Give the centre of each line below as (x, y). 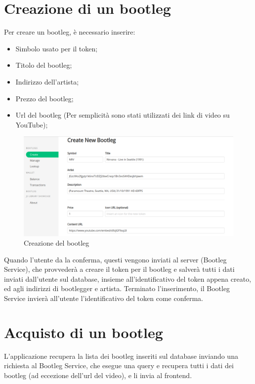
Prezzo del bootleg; (44, 98)
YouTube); (32, 124)
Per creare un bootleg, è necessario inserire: (70, 32)
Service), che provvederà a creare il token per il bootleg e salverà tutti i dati (119, 269)
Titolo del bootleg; (44, 65)
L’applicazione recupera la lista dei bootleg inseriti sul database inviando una (121, 356)
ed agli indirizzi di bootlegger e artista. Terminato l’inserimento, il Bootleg (117, 288)
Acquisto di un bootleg (84, 332)
